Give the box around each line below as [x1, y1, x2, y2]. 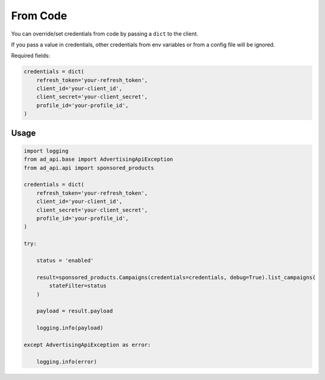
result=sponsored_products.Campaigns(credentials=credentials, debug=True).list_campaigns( [36, 274, 316, 281]
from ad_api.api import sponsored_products [23, 164, 155, 171]
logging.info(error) [36, 358, 97, 365]
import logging [23, 148, 69, 154]
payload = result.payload [36, 308, 113, 314]
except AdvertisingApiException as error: [23, 341, 151, 348]
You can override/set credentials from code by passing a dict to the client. [11, 30, 199, 37]
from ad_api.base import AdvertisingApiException [23, 156, 173, 163]
